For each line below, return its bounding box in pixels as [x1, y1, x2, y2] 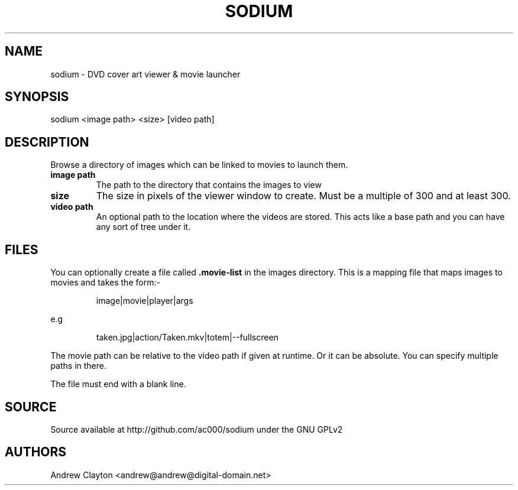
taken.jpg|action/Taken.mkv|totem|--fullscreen [96, 332, 279, 343]
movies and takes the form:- [50, 277, 160, 288]
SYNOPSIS [5, 89, 69, 105]
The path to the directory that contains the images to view [96, 180, 322, 190]
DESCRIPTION [5, 134, 89, 150]
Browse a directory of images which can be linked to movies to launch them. [50, 160, 348, 170]
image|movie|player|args [96, 296, 193, 306]
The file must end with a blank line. [50, 379, 186, 390]
